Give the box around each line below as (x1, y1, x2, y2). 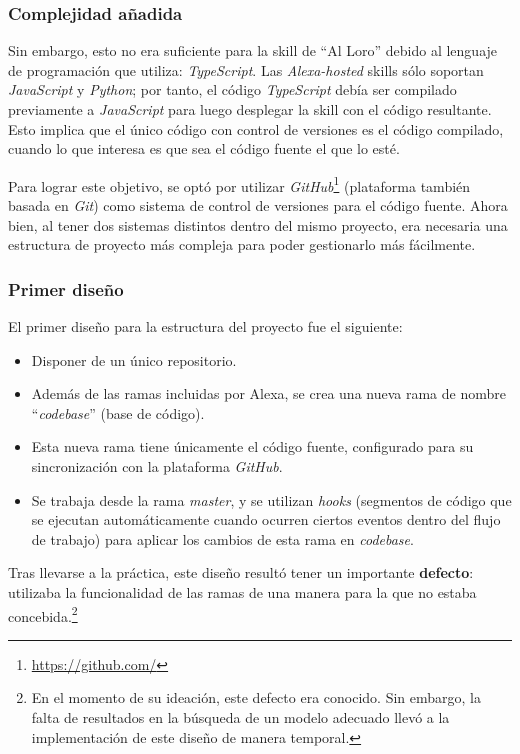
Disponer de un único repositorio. (31, 349, 237, 370)
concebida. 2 (8, 602, 78, 626)
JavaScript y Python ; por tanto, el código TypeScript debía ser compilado (8, 79, 457, 100)
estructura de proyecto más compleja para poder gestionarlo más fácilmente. (8, 234, 476, 255)
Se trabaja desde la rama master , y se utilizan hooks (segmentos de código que (31, 489, 512, 510)
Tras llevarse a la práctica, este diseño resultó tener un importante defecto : (8, 562, 474, 583)
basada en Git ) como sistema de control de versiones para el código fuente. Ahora (8, 195, 508, 216)
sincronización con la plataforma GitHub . (31, 456, 283, 476)
